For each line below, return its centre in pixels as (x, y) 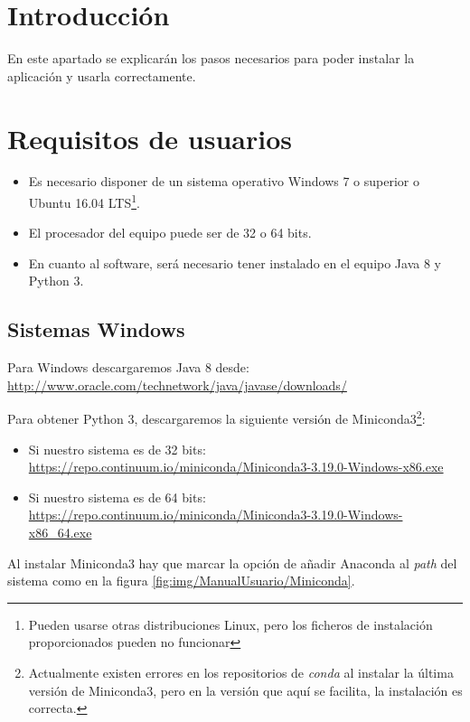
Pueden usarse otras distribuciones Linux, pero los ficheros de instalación (230, 624)
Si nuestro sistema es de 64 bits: (117, 497)
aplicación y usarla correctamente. (102, 75)
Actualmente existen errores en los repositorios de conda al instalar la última (241, 673)
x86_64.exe (60, 533)
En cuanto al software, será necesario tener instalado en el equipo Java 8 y (235, 263)
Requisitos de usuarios (150, 138)
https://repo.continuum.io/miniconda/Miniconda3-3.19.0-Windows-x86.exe (236, 467)
